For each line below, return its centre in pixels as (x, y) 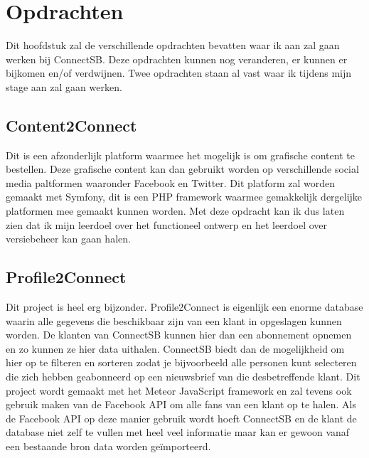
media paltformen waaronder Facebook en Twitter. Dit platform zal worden (171, 182)
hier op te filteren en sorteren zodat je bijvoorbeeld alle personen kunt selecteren (181, 362)
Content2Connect (71, 125)
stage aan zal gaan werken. (64, 86)
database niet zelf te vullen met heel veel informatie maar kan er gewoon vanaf (178, 432)
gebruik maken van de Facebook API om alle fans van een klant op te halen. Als (181, 404)
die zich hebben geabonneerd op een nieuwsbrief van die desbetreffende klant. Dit (183, 377)
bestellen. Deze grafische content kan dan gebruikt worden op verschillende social (182, 169)
